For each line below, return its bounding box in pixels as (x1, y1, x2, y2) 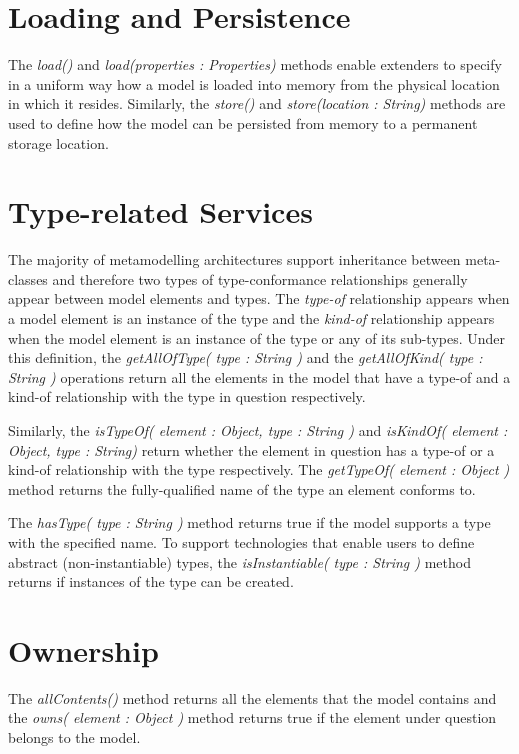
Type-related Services (8, 191, 313, 232)
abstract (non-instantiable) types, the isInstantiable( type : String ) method (8, 551, 471, 572)
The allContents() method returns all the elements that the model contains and (8, 687, 497, 708)
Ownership (8, 629, 159, 670)
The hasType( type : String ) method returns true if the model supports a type (8, 512, 491, 533)
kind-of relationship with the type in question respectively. (8, 386, 366, 407)
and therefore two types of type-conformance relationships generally (52, 268, 468, 289)
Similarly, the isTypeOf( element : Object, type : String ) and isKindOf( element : (8, 419, 508, 440)
